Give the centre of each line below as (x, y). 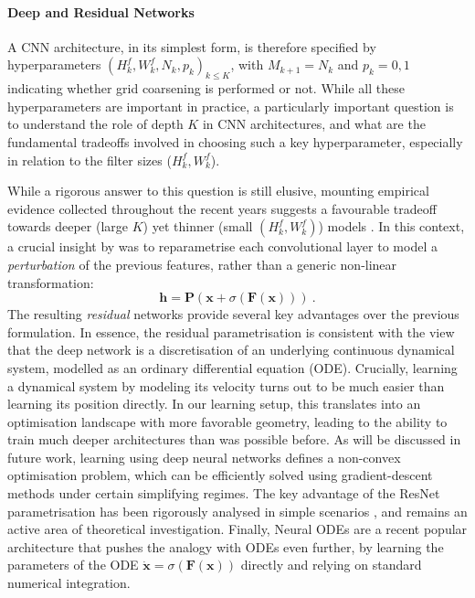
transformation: (51, 282)
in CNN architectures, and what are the (314, 124)
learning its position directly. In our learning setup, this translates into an (214, 404)
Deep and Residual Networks (101, 11)
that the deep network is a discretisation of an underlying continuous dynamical (231, 350)
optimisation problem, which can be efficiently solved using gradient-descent (220, 475)
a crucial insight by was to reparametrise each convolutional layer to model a (222, 246)
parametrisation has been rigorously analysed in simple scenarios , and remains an (237, 511)
